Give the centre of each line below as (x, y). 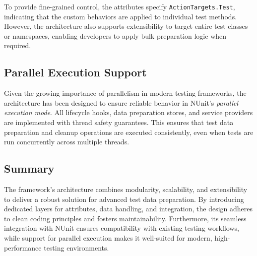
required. (18, 45)
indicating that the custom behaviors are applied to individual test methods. (121, 16)
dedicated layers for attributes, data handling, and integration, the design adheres (128, 209)
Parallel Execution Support (75, 72)
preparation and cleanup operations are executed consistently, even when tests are (129, 132)
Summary (29, 168)
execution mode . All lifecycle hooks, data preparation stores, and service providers (128, 112)
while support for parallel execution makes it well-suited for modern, (108, 237)
